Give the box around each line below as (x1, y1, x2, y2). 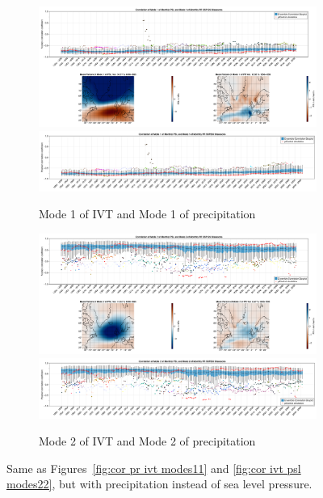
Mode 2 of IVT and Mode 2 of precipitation (39, 433, 256, 449)
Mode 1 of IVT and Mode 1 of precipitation (39, 205, 256, 222)
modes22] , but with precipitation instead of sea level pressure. (6, 475, 313, 492)
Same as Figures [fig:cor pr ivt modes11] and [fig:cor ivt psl (6, 459, 301, 476)
